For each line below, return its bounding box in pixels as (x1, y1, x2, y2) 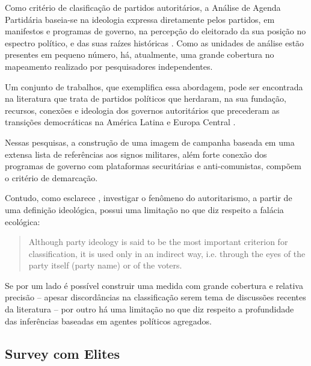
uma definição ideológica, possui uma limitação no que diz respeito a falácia (5, 203, 284, 216)
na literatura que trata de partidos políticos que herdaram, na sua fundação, (5, 92, 286, 105)
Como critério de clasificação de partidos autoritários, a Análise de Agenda (5, 1, 281, 13)
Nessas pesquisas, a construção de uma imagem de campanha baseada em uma (5, 135, 295, 148)
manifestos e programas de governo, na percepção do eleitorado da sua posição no (5, 25, 306, 37)
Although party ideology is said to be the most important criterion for (28, 235, 288, 248)
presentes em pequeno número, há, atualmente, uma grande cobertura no (5, 48, 274, 61)
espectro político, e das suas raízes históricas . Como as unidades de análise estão (5, 36, 304, 49)
